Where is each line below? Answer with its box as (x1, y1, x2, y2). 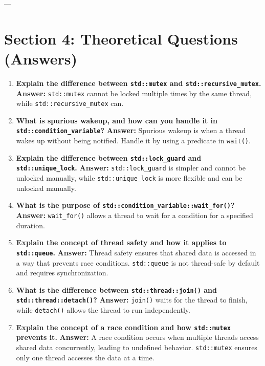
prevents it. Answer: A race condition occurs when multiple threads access (16, 332, 259, 342)
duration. (16, 220, 45, 230)
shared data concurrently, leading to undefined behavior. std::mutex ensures (16, 341, 257, 352)
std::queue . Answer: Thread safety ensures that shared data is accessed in (16, 247, 256, 257)
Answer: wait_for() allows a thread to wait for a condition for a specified (16, 210, 253, 220)
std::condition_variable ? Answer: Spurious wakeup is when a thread (16, 125, 246, 136)
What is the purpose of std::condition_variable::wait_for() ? (16, 200, 235, 210)
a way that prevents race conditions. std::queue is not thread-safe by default (16, 257, 260, 268)
